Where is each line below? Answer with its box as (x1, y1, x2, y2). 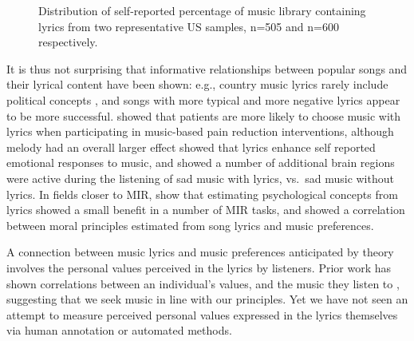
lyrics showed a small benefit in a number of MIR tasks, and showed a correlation (6, 201, 405, 218)
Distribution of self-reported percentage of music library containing (38, 2, 366, 18)
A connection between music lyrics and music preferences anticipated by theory (6, 244, 394, 260)
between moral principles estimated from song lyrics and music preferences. (6, 216, 374, 233)
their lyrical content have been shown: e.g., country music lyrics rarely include (6, 76, 388, 93)
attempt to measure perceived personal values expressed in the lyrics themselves (6, 306, 398, 323)
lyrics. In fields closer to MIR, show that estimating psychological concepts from (6, 185, 398, 202)
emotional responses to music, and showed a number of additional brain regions (6, 154, 395, 171)
